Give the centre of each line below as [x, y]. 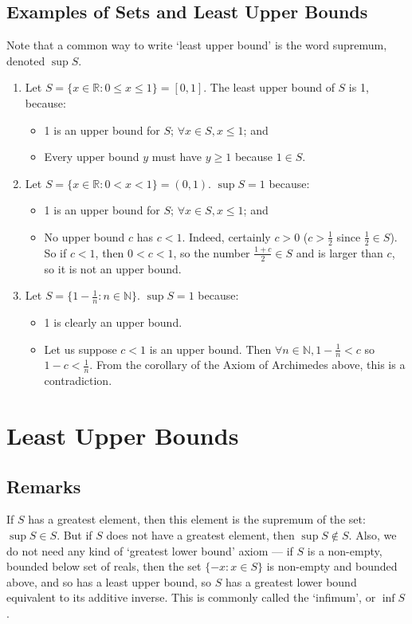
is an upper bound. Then [210, 349]
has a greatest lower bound [291, 581]
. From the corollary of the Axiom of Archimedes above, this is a [247, 365]
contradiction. [78, 381]
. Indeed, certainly [226, 236]
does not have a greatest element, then [200, 535]
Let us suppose [80, 349]
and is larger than [339, 252]
